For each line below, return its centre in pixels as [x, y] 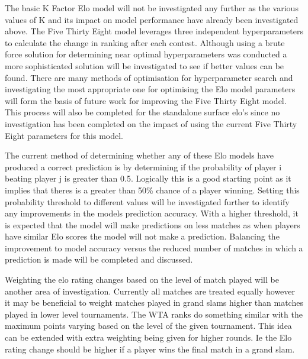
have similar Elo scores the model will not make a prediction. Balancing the [142, 236]
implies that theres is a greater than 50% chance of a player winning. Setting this [152, 190]
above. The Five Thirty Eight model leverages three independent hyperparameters [154, 31]
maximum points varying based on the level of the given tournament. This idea [148, 326]
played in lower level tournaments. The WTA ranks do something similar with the [154, 314]
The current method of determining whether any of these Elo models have [139, 155]
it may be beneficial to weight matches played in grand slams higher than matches [154, 303]
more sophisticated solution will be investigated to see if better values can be [145, 65]
